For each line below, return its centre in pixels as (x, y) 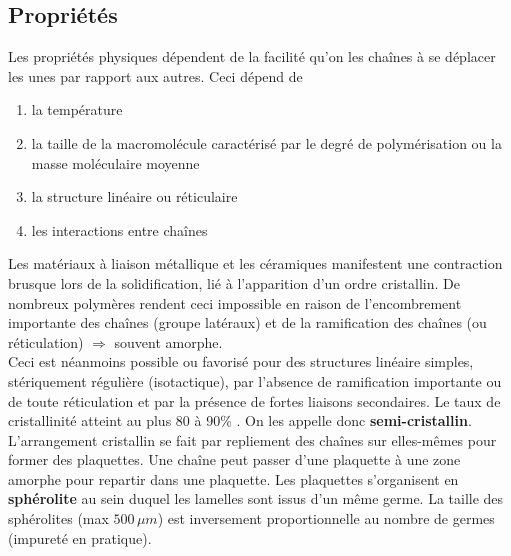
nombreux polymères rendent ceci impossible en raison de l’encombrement (235, 302)
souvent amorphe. (168, 341)
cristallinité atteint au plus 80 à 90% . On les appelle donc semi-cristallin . (240, 420)
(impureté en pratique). (80, 537)
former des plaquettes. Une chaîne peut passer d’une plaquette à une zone (234, 459)
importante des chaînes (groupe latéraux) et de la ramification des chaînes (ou (247, 322)
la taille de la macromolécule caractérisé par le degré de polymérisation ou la (266, 142)
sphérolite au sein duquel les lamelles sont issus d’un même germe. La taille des (256, 498)
